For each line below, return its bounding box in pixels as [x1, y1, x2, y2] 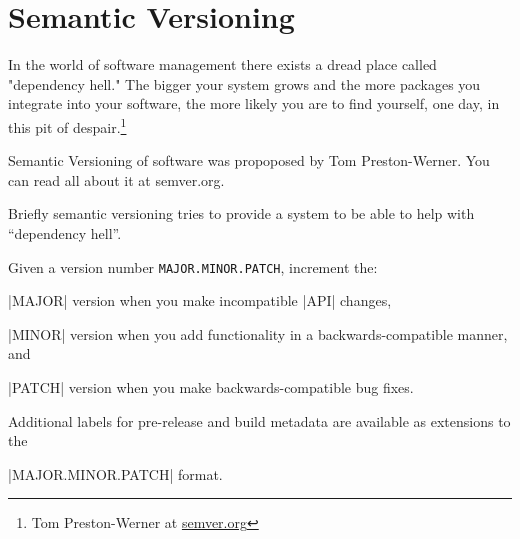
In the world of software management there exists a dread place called [8, 54, 437, 75]
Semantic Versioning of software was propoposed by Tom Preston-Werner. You [8, 150, 490, 171]
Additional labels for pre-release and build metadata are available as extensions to [8, 410, 511, 431]
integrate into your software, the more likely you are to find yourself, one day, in [8, 93, 500, 114]
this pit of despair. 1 [8, 113, 127, 137]
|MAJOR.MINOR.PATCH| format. [8, 463, 223, 484]
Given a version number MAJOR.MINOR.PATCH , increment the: [8, 256, 378, 277]
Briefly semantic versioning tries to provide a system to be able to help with [8, 203, 475, 224]
